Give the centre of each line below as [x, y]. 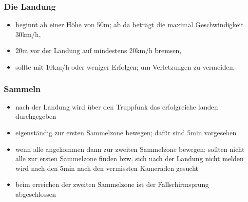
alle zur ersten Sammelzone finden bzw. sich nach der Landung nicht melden [129, 158]
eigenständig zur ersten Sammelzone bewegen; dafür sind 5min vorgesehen [126, 132]
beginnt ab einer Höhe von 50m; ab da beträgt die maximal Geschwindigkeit [129, 25]
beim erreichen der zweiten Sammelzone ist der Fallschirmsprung [112, 184]
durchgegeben [36, 116]
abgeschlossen [36, 193]
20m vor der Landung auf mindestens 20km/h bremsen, [98, 50]
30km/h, [28, 34]
